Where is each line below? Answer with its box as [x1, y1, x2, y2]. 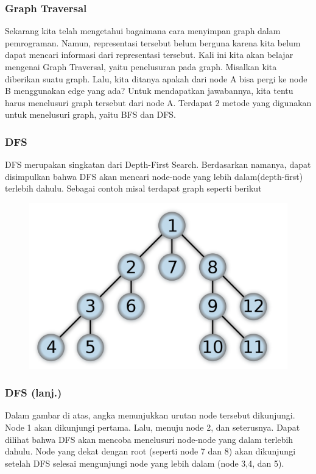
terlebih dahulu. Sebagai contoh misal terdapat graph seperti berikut [5, 182, 262, 195]
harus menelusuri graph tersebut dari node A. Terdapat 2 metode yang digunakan [5, 96, 312, 109]
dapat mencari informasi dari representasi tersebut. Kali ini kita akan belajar [5, 48, 293, 61]
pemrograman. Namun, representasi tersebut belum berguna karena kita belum [5, 36, 301, 49]
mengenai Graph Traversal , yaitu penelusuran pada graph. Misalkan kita [5, 60, 277, 73]
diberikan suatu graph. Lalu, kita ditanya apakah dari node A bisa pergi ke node [5, 72, 307, 85]
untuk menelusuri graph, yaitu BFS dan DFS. [5, 108, 176, 121]
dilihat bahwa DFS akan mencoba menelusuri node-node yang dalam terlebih [5, 433, 293, 445]
